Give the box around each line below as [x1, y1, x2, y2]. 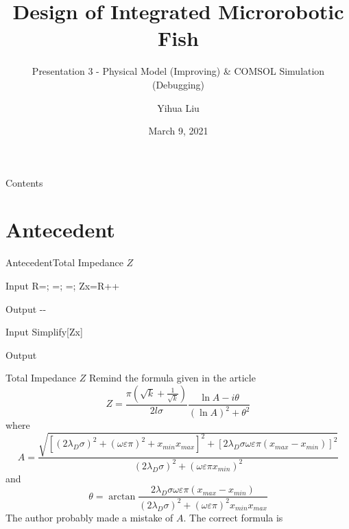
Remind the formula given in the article [88, 371, 256, 385]
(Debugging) [152, 77, 205, 91]
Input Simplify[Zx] [5, 325, 83, 339]
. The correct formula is [183, 510, 283, 524]
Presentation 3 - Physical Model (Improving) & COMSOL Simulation [32, 64, 325, 78]
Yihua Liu [157, 100, 200, 115]
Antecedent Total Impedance [5, 255, 123, 270]
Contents [5, 175, 43, 189]
